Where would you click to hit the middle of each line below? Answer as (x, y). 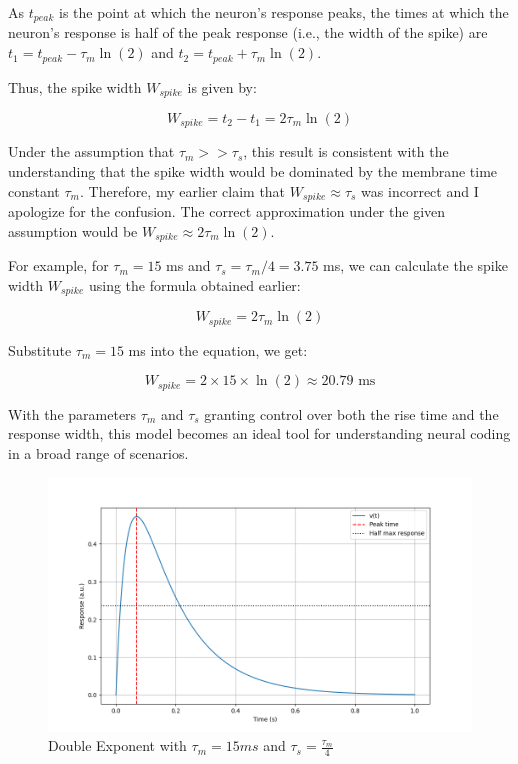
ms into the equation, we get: (218, 349)
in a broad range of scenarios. (98, 452)
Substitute (40, 349)
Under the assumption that (91, 151)
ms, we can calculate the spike (415, 265)
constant (34, 190)
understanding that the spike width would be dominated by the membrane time (253, 171)
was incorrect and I (420, 190)
